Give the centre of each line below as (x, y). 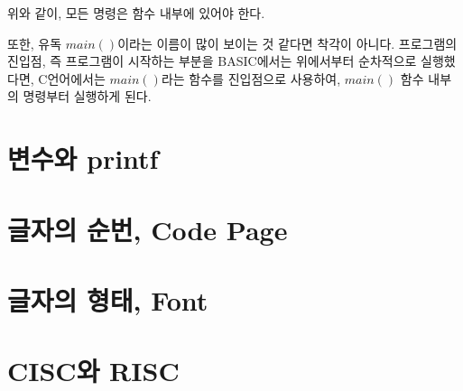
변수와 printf (83, 158)
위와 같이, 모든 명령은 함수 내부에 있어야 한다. (136, 13)
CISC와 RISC (93, 371)
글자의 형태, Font (108, 299)
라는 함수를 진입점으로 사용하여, (251, 78)
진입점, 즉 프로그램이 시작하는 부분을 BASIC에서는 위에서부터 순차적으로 (212, 61)
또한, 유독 (35, 43)
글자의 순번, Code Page (148, 229)
